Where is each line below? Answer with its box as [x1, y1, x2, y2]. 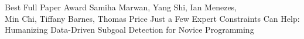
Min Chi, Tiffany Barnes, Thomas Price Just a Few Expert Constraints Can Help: [5, 12, 300, 24]
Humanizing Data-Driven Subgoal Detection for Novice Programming [5, 24, 254, 36]
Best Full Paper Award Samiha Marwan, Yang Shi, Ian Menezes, [5, 1, 237, 13]
